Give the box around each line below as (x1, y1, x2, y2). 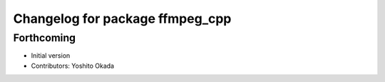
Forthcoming (13, 31, 76, 44)
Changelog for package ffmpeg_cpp (13, 11, 232, 26)
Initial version (31, 51, 71, 60)
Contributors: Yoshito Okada (31, 61, 114, 70)
